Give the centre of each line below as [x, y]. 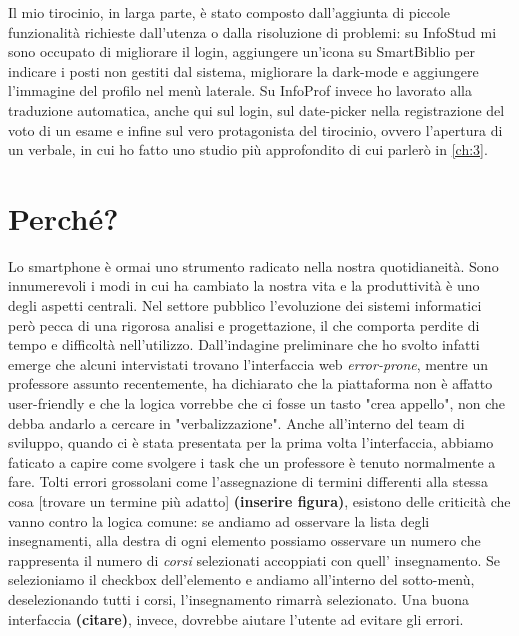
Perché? [63, 217]
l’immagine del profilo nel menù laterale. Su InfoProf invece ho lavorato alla [240, 90]
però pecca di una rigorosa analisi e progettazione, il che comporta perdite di [244, 324]
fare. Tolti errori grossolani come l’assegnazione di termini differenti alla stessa [248, 481]
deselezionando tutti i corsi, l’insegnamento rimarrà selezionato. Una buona [238, 598]
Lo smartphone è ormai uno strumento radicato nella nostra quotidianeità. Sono [253, 265]
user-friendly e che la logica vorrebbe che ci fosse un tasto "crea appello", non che [257, 403]
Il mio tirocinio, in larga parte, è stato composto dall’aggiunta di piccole [229, 12]
